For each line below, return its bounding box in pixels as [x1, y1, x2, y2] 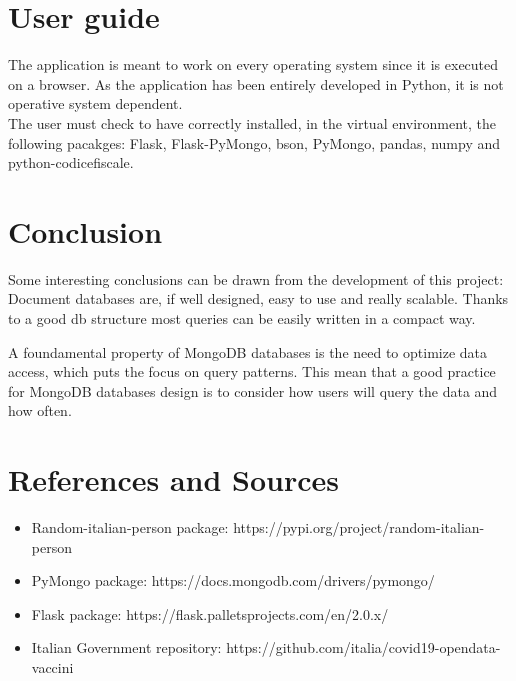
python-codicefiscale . [8, 152, 134, 173]
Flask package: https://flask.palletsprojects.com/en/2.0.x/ [31, 603, 389, 624]
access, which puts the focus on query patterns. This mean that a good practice [8, 361, 496, 382]
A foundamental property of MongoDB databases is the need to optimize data [8, 341, 488, 362]
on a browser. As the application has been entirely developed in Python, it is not [8, 73, 504, 94]
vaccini [31, 657, 74, 678]
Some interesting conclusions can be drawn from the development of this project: [8, 268, 504, 289]
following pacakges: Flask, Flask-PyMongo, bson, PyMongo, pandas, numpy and [8, 132, 501, 153]
